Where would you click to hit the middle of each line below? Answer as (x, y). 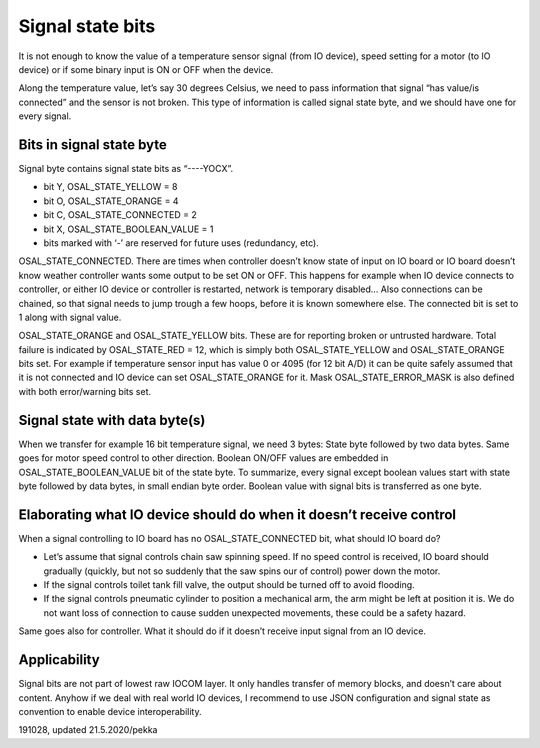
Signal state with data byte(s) (112, 420)
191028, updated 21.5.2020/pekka (88, 730)
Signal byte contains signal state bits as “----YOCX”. (126, 169)
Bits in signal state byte (92, 144)
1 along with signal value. (70, 317)
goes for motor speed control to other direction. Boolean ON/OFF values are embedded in (203, 458)
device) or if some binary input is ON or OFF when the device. (146, 69)
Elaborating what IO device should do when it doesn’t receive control (237, 514)
